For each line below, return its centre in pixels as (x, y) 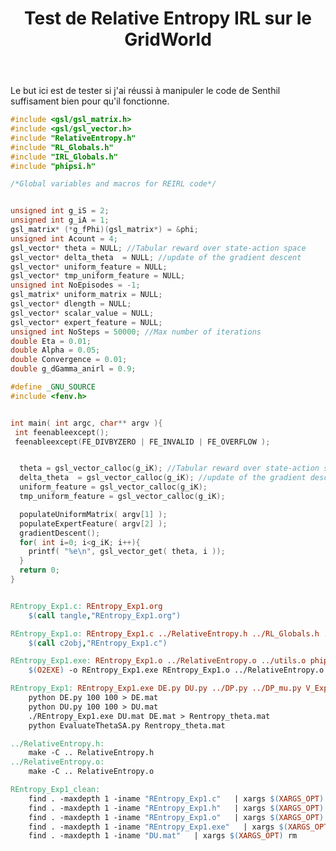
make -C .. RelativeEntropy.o (91, 772)
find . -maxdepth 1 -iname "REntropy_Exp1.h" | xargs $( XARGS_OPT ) (176, 808)
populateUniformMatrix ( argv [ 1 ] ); (93, 514)
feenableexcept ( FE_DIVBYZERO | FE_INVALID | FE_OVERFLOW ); (142, 442)
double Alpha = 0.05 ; (55, 350)
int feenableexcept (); (62, 432)
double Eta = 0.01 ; (51, 341)
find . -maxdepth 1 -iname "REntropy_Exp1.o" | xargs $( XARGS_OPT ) (176, 817)
